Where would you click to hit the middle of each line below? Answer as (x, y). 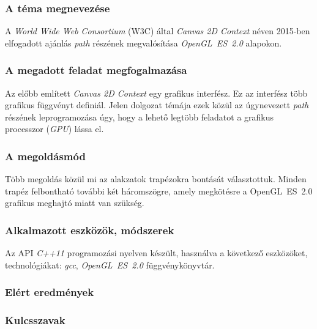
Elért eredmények (50, 292)
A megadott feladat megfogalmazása (96, 70)
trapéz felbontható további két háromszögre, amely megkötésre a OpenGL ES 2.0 (159, 190)
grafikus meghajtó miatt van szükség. (75, 203)
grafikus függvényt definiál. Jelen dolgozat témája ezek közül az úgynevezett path (157, 105)
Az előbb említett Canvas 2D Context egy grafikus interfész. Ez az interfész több (156, 93)
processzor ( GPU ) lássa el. (54, 129)
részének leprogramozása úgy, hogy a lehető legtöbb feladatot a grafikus (140, 116)
